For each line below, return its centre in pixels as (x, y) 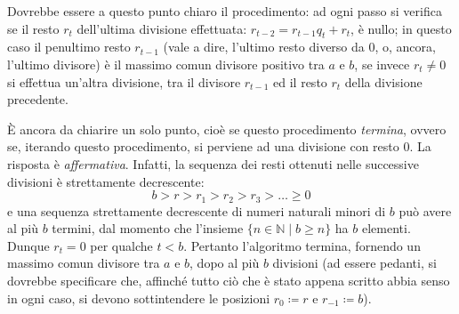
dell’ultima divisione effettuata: (162, 28)
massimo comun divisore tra (84, 263)
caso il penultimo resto (69, 47)
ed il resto (300, 81)
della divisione (383, 81)
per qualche (121, 245)
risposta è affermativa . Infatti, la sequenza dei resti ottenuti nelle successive (213, 163)
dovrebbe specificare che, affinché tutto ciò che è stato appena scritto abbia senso (229, 280)
